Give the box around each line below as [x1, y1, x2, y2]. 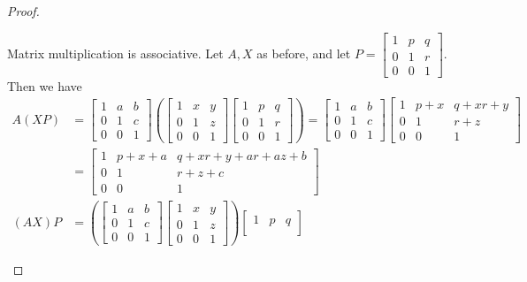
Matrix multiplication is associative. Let [7, 43, 224, 62]
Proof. [7, 2, 40, 19]
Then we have [7, 76, 82, 95]
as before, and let [256, 43, 351, 62]
